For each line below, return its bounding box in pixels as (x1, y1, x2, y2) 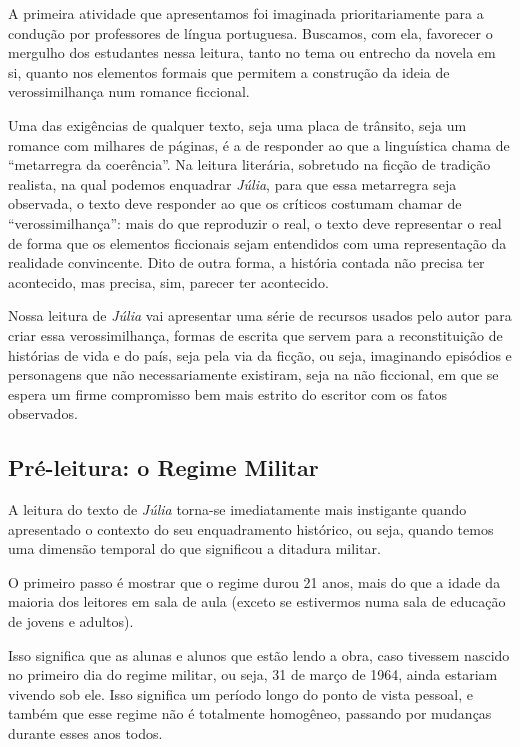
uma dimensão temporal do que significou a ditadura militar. (8, 538, 381, 559)
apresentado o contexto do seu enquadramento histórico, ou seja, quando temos (8, 518, 494, 539)
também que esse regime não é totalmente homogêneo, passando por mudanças (8, 703, 492, 724)
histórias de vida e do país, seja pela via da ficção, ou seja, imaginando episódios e (8, 344, 512, 365)
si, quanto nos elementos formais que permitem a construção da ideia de (8, 61, 450, 82)
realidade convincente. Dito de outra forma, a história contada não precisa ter (8, 252, 485, 273)
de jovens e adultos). (8, 611, 134, 632)
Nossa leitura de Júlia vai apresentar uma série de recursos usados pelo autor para (8, 305, 512, 326)
